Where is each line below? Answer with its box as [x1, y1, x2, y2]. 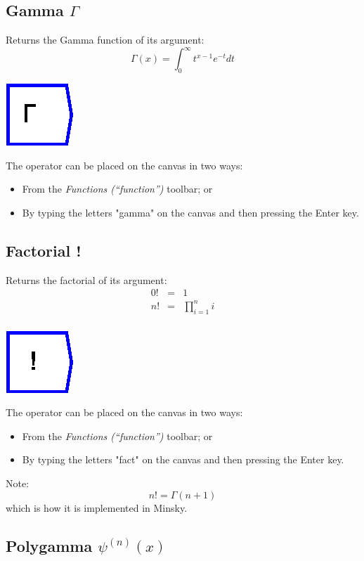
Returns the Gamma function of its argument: [6, 32, 204, 47]
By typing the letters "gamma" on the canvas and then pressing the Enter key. [22, 205, 359, 219]
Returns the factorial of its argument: [6, 272, 167, 287]
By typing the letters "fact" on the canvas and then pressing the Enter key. [22, 452, 344, 467]
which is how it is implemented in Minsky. [6, 500, 188, 515]
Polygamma [6, 534, 93, 556]
